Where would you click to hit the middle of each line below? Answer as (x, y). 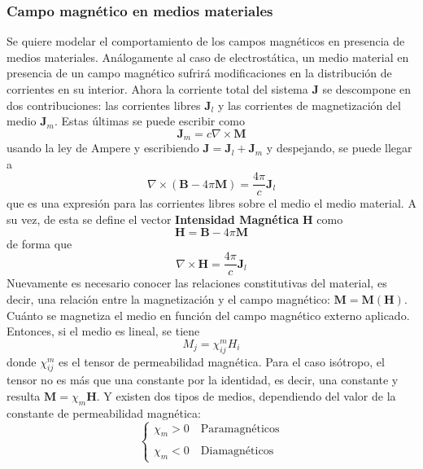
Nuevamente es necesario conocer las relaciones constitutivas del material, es (197, 283)
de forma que (39, 243)
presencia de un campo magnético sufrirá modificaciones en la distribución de (199, 73)
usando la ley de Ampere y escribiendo (103, 148)
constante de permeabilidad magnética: (104, 412)
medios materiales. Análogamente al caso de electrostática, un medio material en (208, 57)
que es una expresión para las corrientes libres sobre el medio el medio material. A (211, 203)
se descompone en (367, 89)
